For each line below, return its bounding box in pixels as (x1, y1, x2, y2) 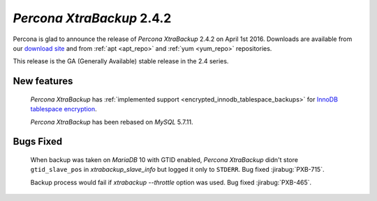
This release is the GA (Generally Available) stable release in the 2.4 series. (13, 57, 229, 65)
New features (13, 75, 73, 87)
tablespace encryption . (30, 105, 97, 113)
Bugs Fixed (13, 136, 63, 147)
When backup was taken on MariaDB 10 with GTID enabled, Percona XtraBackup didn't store (30, 155, 298, 163)
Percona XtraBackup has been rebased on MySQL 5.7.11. (30, 118, 193, 126)
